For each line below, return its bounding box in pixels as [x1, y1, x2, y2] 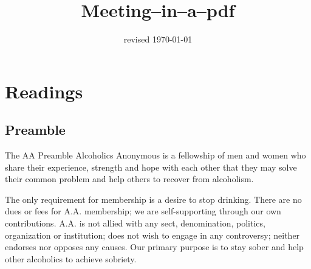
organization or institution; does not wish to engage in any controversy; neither [5, 228, 300, 241]
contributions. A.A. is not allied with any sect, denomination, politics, [5, 217, 265, 230]
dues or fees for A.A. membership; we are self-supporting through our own [5, 205, 281, 217]
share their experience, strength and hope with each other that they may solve [5, 160, 297, 173]
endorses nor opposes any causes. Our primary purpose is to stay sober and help [5, 240, 304, 253]
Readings [5, 78, 83, 103]
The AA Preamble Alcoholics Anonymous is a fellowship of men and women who [5, 149, 306, 162]
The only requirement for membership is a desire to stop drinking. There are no [5, 192, 302, 205]
